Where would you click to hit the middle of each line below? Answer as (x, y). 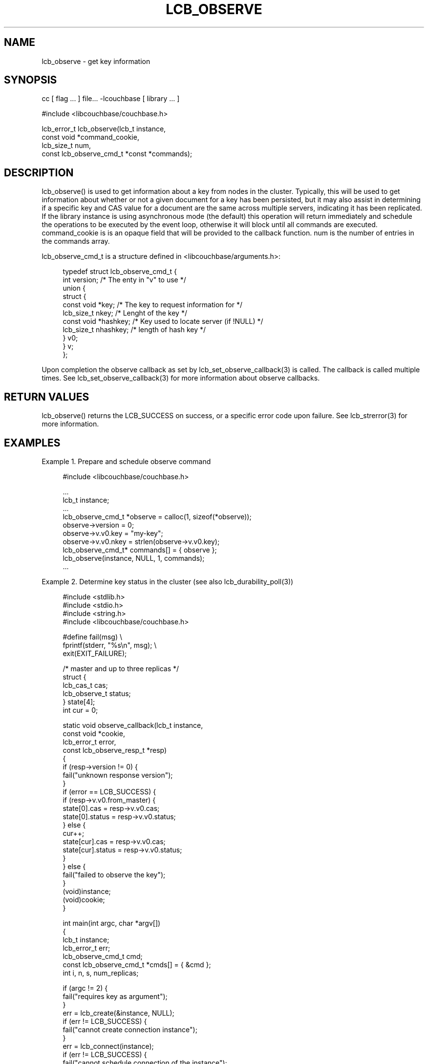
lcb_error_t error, (89, 742)
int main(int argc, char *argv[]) (112, 923)
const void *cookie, (94, 733)
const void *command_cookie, (90, 137)
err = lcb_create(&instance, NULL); (118, 1013)
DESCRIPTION (39, 172)
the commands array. (76, 241)
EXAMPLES (32, 443)
